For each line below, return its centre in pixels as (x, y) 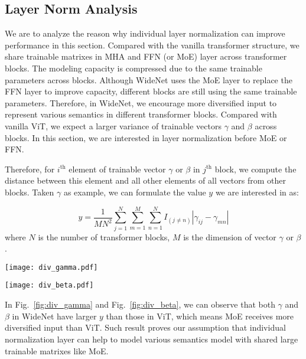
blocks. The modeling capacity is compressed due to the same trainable (134, 68)
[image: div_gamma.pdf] (51, 267)
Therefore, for (30, 169)
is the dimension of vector (230, 236)
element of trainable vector (117, 169)
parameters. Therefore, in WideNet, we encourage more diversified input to (141, 102)
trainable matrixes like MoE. (57, 350)
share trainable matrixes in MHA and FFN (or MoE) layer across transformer (146, 56)
